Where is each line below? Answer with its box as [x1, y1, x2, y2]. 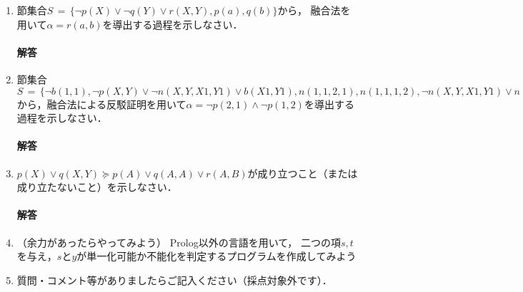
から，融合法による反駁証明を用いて [16, 96, 186, 111]
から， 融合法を [277, 3, 351, 17]
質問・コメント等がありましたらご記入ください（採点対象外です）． [16, 272, 332, 287]
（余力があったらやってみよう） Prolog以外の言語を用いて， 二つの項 [16, 234, 341, 249]
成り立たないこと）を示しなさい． [16, 179, 177, 194]
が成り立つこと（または [247, 165, 358, 180]
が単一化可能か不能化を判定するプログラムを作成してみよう [76, 249, 357, 264]
